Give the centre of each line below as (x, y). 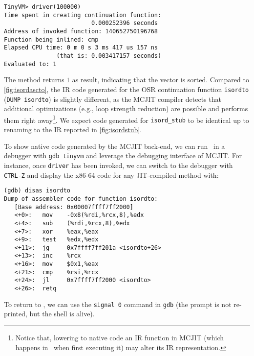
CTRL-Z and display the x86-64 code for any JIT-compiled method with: (111, 175)
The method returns (34, 80)
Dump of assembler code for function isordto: (81, 199)
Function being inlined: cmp (51, 39)
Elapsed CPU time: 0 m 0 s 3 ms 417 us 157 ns (81, 48)
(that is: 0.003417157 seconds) (109, 56)
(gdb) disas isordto (37, 191)
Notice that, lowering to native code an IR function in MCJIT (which (120, 337)
